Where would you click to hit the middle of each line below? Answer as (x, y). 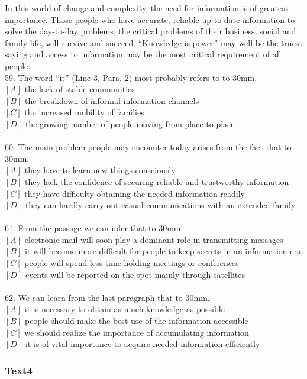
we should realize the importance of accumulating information (137, 332)
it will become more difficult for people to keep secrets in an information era (163, 251)
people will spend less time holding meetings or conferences (132, 263)
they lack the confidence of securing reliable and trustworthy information (157, 181)
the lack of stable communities (80, 89)
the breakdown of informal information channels (112, 100)
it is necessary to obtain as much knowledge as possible (125, 309)
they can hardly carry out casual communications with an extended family (160, 205)
